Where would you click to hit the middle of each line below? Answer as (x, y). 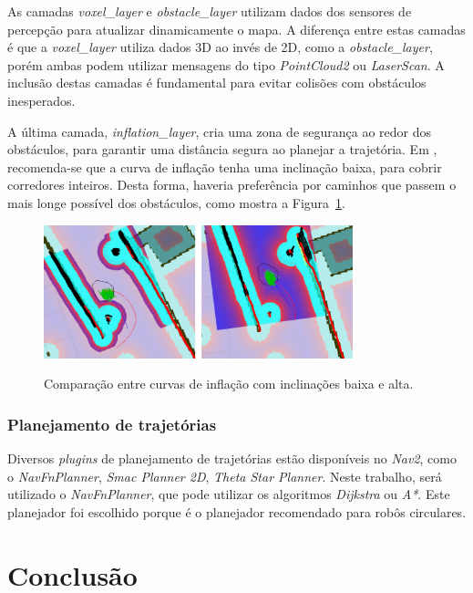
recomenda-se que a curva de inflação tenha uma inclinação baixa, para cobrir (225, 166)
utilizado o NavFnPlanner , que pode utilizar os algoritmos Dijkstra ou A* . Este (229, 494)
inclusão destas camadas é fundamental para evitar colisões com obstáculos (217, 83)
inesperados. (41, 100)
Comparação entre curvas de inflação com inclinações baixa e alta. (229, 384)
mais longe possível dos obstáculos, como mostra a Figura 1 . (177, 202)
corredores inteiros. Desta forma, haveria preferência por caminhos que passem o (232, 185)
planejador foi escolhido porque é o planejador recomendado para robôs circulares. (237, 511)
